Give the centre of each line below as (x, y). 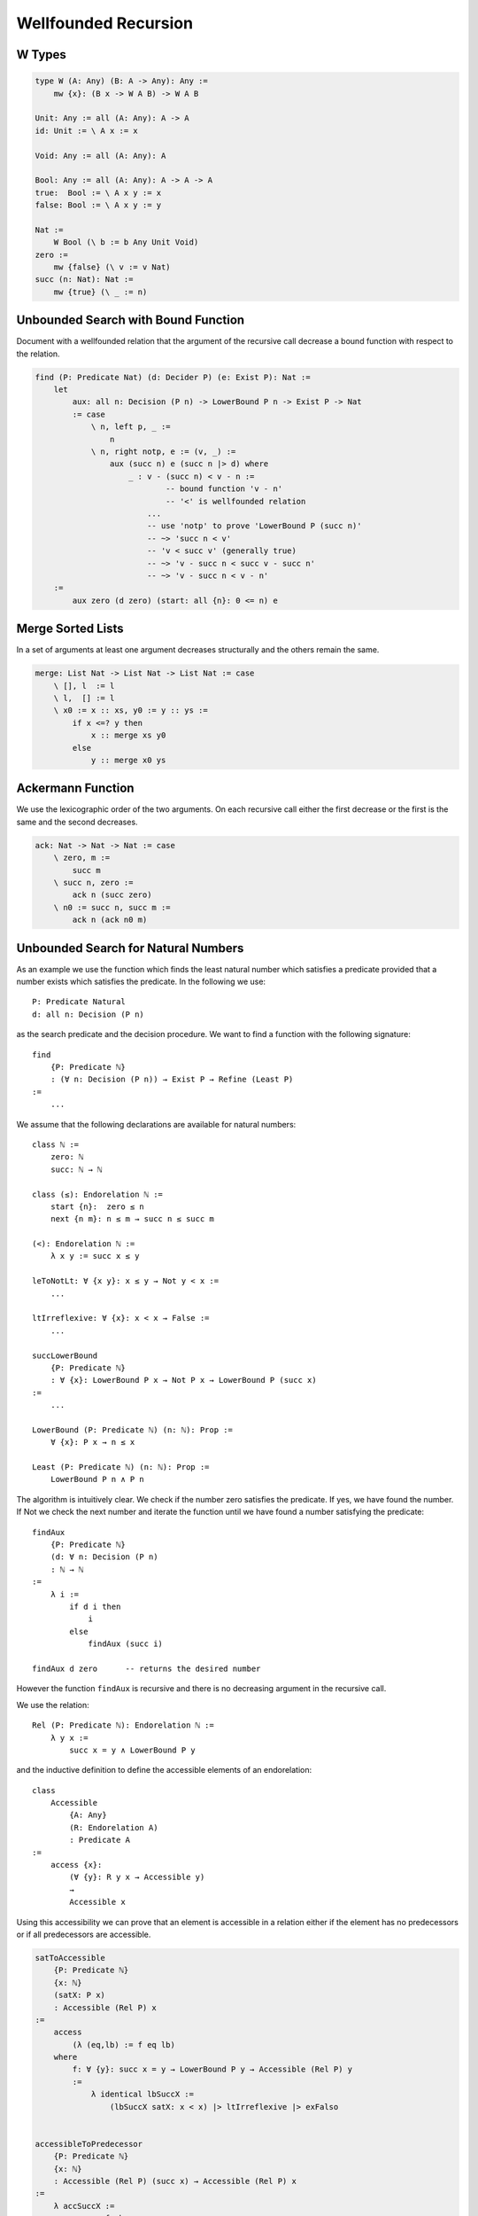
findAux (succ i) (126, 1644)
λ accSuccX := (84, 2206)
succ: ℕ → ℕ (76, 1169)
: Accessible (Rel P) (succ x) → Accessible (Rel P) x (175, 2181)
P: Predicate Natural (79, 1002)
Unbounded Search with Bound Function (131, 320)
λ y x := (69, 1738)
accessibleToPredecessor (89, 2144)
